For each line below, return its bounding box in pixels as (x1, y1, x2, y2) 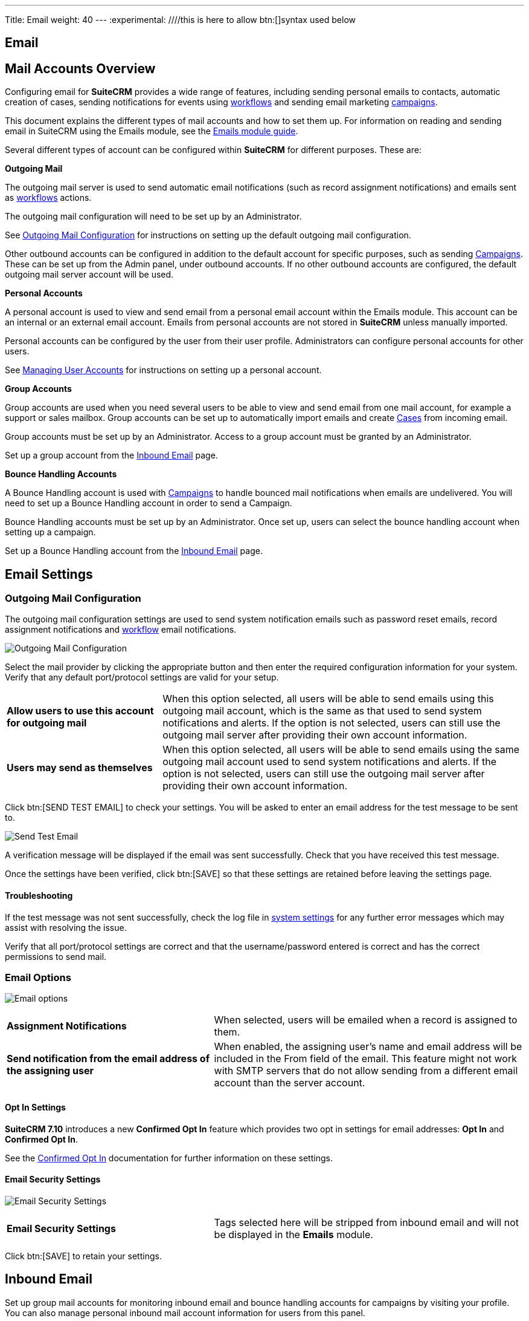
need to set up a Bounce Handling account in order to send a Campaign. (5, 498, 292, 509)
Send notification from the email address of (7, 1052, 210, 1065)
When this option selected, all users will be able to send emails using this (162, 693, 494, 705)
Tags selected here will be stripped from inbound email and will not (214, 1216, 519, 1228)
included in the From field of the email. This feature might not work (214, 1052, 517, 1065)
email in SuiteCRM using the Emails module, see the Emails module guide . (5, 126, 298, 137)
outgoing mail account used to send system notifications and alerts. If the (162, 755, 497, 768)
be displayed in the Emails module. (214, 1228, 373, 1241)
